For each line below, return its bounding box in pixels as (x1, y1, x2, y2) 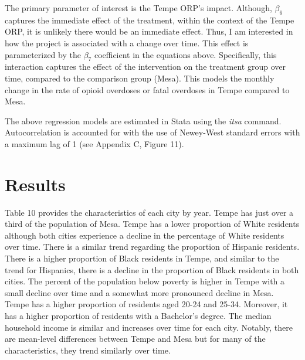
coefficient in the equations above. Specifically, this (94, 48, 277, 60)
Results (5, 172, 66, 196)
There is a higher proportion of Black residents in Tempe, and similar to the (5, 252, 279, 264)
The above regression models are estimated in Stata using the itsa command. (5, 114, 282, 127)
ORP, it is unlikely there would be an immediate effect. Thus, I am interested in (5, 25, 293, 38)
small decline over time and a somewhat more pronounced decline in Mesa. (5, 286, 274, 298)
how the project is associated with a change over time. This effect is (5, 36, 249, 49)
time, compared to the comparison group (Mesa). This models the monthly (5, 72, 274, 84)
